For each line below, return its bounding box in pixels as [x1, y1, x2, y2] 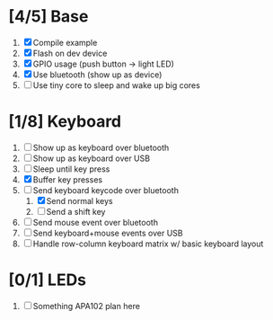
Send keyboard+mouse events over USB [32, 227, 183, 238]
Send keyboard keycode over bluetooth [32, 184, 179, 195]
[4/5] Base [8, 6, 89, 27]
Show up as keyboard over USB [32, 153, 150, 164]
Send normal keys [46, 195, 113, 206]
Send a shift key [46, 206, 106, 217]
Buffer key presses [32, 173, 103, 185]
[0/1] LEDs [8, 270, 87, 290]
